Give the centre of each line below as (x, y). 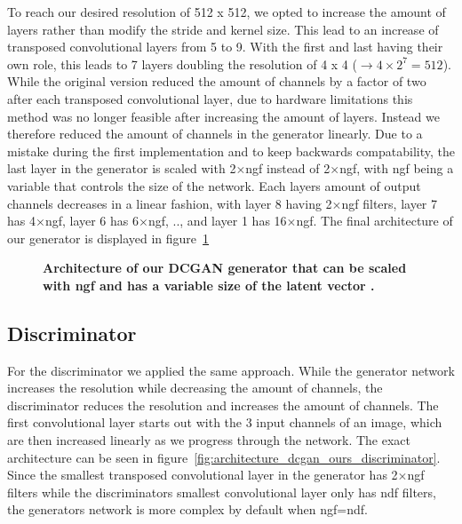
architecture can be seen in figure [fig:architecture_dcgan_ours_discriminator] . (224, 457)
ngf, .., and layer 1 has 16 (217, 221)
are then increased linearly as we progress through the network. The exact (209, 440)
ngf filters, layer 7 (389, 203)
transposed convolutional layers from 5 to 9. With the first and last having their (225, 47)
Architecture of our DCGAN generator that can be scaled (225, 268)
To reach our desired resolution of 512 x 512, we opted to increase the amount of (227, 12)
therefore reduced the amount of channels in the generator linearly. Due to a (215, 134)
